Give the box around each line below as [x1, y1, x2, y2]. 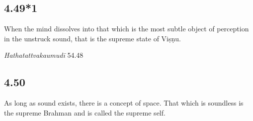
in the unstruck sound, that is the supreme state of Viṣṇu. [4, 33, 181, 43]
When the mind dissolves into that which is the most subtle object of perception [4, 23, 249, 34]
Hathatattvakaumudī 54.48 [4, 50, 84, 60]
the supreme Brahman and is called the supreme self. [4, 107, 166, 118]
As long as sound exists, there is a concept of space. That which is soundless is [4, 98, 244, 108]
